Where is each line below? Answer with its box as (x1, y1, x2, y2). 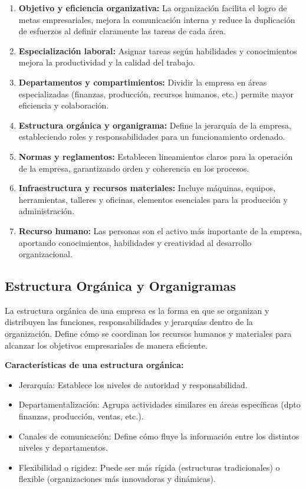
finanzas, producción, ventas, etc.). (18, 410, 144, 422)
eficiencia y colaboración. (18, 99, 109, 111)
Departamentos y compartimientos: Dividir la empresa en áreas (18, 76, 267, 88)
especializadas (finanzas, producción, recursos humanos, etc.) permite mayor (18, 87, 294, 100)
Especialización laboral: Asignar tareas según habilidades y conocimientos (18, 44, 297, 57)
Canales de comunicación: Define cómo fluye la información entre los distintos (18, 429, 300, 442)
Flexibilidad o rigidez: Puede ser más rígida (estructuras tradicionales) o (18, 461, 280, 473)
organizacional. (18, 248, 73, 260)
